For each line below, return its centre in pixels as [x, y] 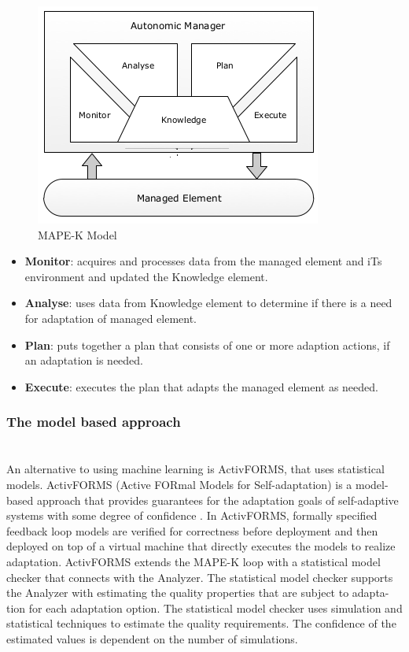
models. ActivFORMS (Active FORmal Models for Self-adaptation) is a [179, 485]
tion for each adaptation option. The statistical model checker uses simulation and [204, 608]
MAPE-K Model [77, 234]
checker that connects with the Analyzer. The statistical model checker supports [200, 577]
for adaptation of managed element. [111, 318]
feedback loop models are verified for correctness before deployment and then [192, 530]
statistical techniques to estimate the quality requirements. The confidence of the [201, 623]
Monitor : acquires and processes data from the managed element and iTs [203, 261]
